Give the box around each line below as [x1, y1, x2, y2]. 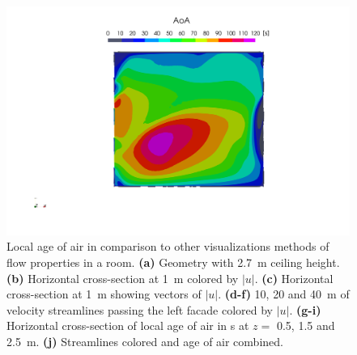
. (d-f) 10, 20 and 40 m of [218, 285, 350, 302]
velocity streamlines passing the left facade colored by [6, 301, 273, 318]
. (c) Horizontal [254, 269, 334, 286]
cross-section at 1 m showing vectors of [6, 285, 202, 302]
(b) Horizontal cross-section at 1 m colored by [6, 269, 239, 286]
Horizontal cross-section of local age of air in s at [6, 317, 249, 334]
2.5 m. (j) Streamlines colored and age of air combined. [6, 332, 283, 349]
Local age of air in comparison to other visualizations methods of [6, 238, 329, 255]
